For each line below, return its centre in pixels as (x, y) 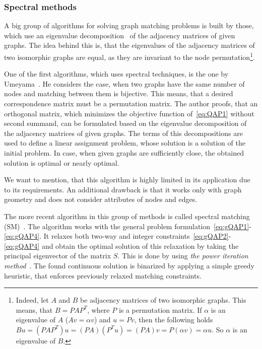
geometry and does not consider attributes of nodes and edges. (101, 199)
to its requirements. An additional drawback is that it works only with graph (123, 189)
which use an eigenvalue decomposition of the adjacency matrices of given (120, 35)
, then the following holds (174, 320)
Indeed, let (32, 300)
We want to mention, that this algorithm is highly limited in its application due (127, 180)
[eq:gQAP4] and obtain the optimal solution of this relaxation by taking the (121, 246)
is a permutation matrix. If (160, 309)
